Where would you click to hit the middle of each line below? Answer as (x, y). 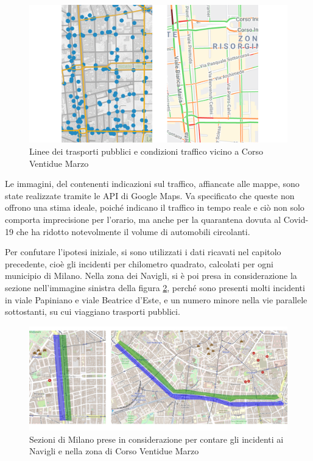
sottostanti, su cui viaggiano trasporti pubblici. (93, 311)
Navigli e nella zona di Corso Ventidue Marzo (114, 451)
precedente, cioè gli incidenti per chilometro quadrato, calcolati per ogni (139, 263)
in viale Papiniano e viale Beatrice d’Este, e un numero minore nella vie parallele (156, 299)
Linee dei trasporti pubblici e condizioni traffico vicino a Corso (146, 151)
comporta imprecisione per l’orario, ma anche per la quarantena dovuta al (143, 220)
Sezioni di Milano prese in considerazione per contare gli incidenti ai (156, 439)
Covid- (296, 220)
